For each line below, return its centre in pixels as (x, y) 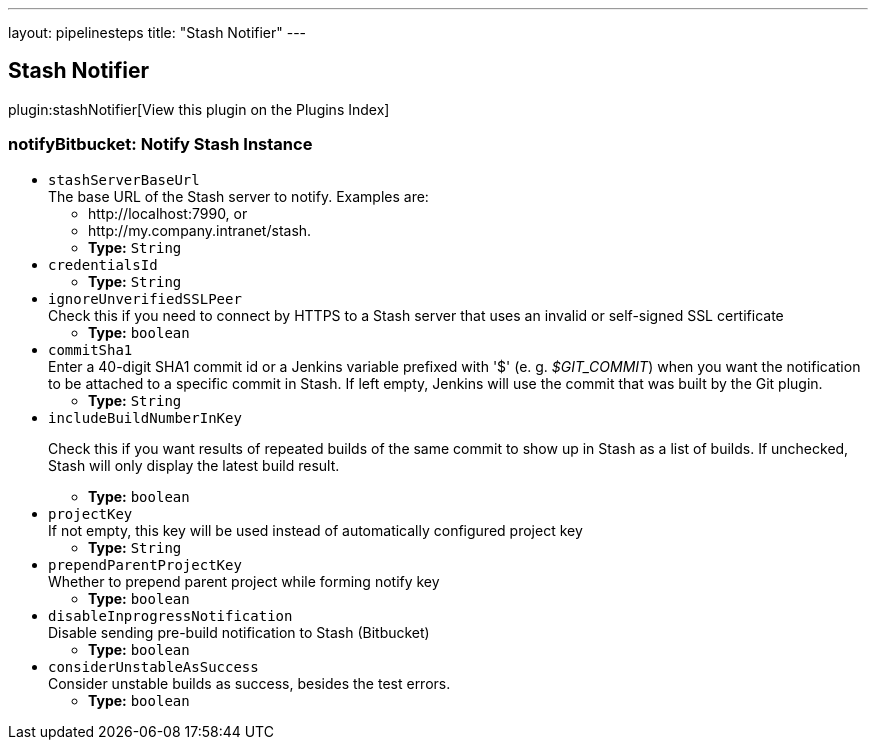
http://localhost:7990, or (168, 213)
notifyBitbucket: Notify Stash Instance (160, 144)
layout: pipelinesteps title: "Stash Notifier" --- (157, 32)
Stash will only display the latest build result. (194, 465)
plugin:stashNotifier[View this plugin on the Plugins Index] (199, 109)
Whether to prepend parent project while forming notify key (244, 581)
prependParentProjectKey (145, 564)
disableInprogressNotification (170, 615)
